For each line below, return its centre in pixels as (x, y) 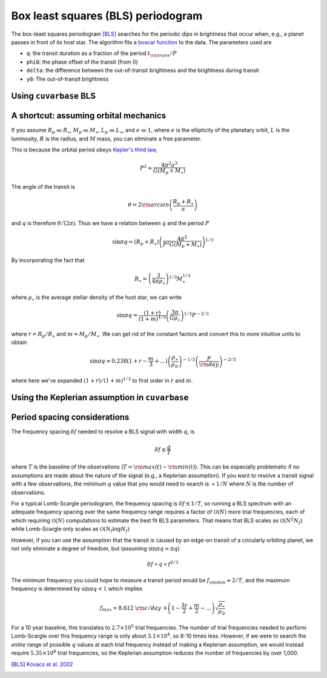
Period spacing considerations (70, 417)
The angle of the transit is (43, 186)
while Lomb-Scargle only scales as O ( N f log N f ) (71, 530)
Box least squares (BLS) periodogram (107, 16)
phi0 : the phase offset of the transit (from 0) (82, 62)
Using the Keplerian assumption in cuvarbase (100, 397)
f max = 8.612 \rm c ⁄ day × (134, 608)
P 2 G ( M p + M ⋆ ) (182, 245)
